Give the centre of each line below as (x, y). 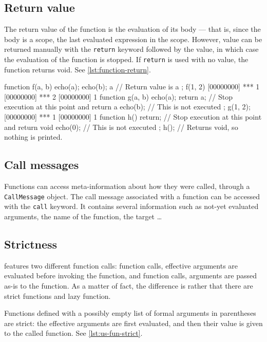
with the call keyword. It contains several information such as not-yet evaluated (131, 206)
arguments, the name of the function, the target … (83, 216)
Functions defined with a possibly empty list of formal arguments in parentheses (130, 313)
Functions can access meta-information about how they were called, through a (127, 186)
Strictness (31, 244)
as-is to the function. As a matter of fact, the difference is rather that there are (129, 285)
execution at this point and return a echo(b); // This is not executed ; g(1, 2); (127, 107)
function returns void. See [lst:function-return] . (78, 69)
